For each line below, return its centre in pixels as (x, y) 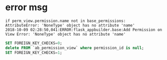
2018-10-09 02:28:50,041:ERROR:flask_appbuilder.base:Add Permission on (84, 29)
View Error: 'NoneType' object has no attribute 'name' (65, 34)
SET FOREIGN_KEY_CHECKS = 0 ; (34, 43)
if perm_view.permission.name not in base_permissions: (65, 21)
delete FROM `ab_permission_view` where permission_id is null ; (75, 48)
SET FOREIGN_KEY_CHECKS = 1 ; (34, 52)
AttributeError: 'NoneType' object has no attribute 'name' (70, 25)
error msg (27, 7)
